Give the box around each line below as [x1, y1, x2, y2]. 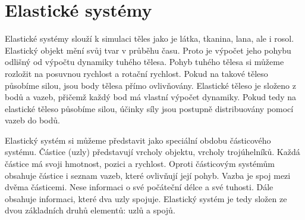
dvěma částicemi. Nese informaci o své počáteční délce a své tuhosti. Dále [5, 181, 273, 193]
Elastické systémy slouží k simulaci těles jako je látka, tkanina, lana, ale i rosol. [5, 32, 294, 45]
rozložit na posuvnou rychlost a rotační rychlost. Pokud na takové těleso [5, 67, 268, 79]
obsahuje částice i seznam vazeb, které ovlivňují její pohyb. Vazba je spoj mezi [5, 169, 291, 181]
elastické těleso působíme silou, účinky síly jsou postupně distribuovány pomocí [5, 102, 294, 114]
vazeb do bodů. [5, 114, 60, 126]
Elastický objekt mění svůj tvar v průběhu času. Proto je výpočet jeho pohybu [5, 44, 291, 56]
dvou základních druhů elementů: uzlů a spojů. [5, 204, 175, 216]
